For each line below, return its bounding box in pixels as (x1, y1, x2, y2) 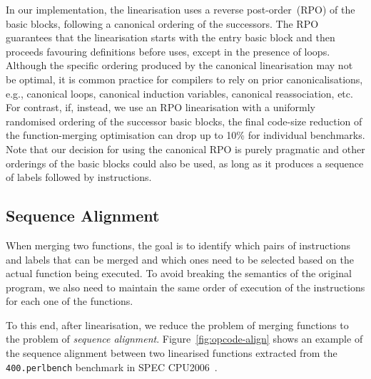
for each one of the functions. (6, 294, 133, 308)
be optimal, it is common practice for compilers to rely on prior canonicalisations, (6, 71, 363, 86)
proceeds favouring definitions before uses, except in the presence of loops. (6, 43, 330, 58)
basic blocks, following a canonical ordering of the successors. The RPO (6, 16, 319, 31)
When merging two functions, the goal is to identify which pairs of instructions (6, 237, 351, 252)
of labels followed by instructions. (6, 170, 152, 185)
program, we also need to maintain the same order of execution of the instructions (6, 279, 365, 294)
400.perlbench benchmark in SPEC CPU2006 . (6, 359, 218, 374)
